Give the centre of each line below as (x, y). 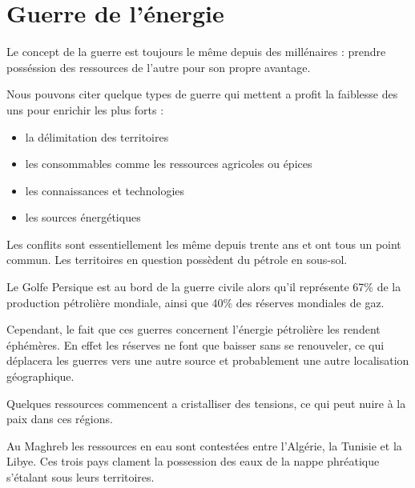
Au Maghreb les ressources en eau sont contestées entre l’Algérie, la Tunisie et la (204, 445)
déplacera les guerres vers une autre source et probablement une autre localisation (208, 360)
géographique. (40, 376)
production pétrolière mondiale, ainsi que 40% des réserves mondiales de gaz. (195, 302)
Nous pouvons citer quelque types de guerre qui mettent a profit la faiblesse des (202, 94)
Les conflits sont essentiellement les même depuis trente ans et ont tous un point (204, 244)
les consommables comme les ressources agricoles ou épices (169, 164)
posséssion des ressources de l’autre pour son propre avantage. (159, 67)
